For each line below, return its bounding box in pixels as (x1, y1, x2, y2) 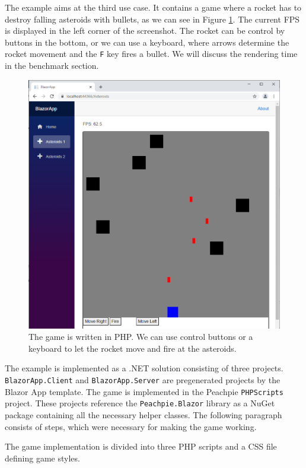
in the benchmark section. (5, 59, 99, 72)
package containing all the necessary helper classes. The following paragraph (5, 409, 282, 421)
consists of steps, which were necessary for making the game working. (5, 420, 257, 432)
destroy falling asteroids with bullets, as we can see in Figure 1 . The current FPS (5, 12, 300, 25)
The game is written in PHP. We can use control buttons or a (28, 330, 253, 343)
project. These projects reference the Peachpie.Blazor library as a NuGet (5, 397, 275, 409)
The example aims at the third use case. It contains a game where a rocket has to (5, 1, 302, 13)
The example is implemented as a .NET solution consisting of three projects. (5, 362, 283, 374)
